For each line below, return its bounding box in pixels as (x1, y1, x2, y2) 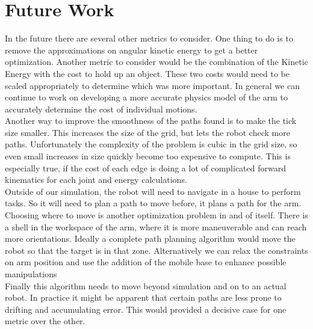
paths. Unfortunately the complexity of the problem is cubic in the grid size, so (5, 138, 297, 150)
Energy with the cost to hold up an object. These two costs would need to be (5, 67, 290, 79)
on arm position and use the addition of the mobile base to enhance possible (5, 256, 287, 268)
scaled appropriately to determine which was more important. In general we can (5, 79, 300, 91)
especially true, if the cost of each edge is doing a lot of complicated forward (5, 161, 286, 174)
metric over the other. (5, 315, 85, 327)
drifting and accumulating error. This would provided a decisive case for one (5, 303, 287, 315)
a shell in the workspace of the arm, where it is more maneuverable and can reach (5, 220, 307, 233)
